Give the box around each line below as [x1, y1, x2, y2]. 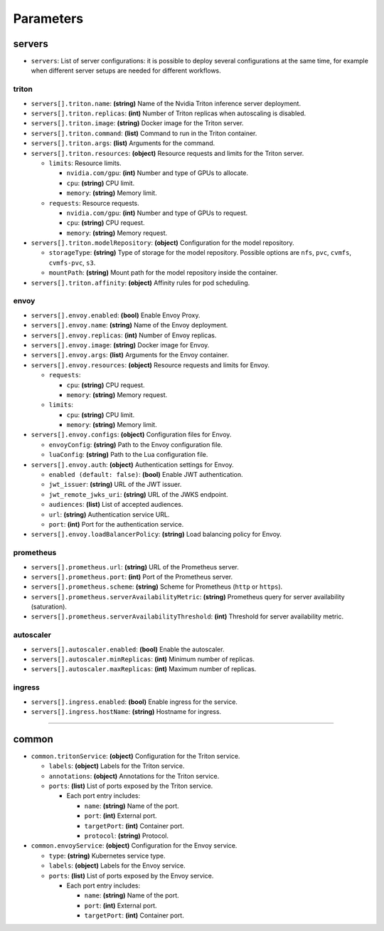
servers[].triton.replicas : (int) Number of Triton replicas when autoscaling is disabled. [31, 109, 306, 117]
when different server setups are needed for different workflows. [31, 66, 222, 75]
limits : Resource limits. [48, 159, 122, 167]
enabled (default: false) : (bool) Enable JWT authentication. [48, 470, 243, 479]
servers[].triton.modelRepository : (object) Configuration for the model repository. [31, 238, 294, 247]
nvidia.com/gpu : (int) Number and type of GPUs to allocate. [66, 169, 249, 177]
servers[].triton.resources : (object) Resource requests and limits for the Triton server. [31, 149, 304, 157]
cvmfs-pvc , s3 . [48, 258, 96, 267]
